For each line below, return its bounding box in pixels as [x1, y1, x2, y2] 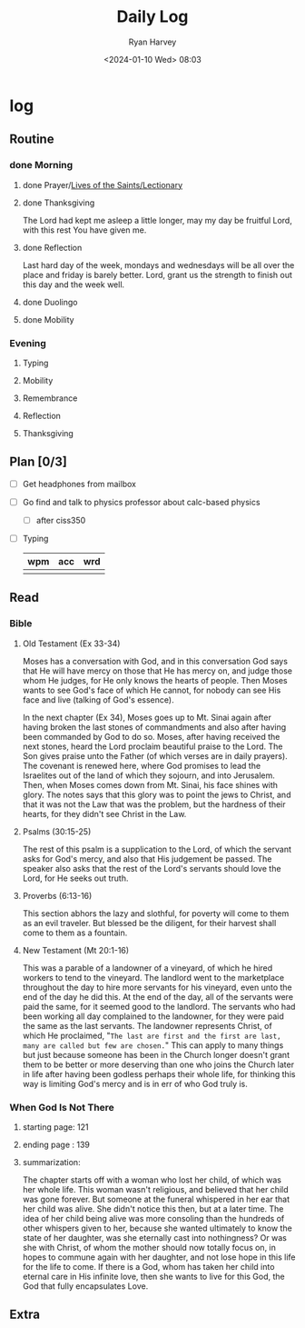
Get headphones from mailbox [22, 478, 136, 489]
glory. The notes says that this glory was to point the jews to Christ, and [22, 789, 291, 800]
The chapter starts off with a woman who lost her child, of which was [22, 1174, 281, 1185]
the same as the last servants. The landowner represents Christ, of [22, 1020, 272, 1031]
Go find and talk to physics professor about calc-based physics [22, 496, 261, 507]
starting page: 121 [22, 1121, 89, 1133]
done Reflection [22, 242, 83, 253]
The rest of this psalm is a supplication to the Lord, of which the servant [22, 844, 292, 854]
